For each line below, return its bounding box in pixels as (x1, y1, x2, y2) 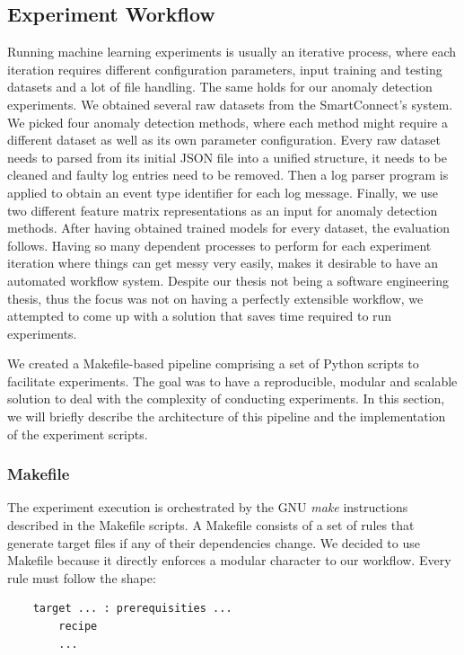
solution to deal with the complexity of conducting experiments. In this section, (7, 389, 445, 408)
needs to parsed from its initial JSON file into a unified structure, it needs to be (7, 147, 447, 166)
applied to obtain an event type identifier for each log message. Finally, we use (7, 182, 438, 201)
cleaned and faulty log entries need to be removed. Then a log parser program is (7, 165, 449, 184)
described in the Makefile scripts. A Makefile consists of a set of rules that (7, 516, 415, 535)
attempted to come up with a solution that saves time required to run (7, 306, 392, 325)
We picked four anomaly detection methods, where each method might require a (7, 112, 448, 131)
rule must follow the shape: (7, 568, 156, 587)
